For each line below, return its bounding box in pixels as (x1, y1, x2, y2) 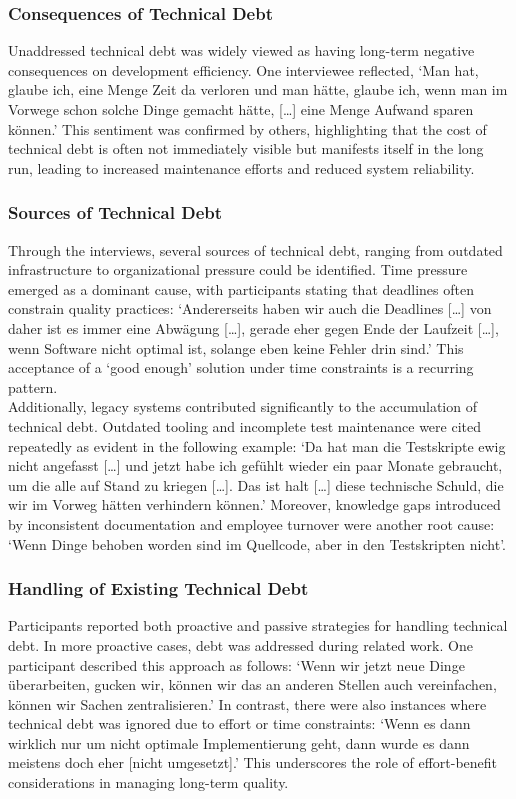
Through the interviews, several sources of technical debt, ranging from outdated (8, 239, 503, 260)
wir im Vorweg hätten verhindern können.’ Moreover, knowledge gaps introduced (8, 494, 501, 515)
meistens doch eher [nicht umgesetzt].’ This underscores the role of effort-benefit (8, 752, 498, 773)
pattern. (8, 376, 58, 397)
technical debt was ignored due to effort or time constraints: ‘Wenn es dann (8, 713, 471, 734)
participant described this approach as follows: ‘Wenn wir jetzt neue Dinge (8, 654, 465, 675)
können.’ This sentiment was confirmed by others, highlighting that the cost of (8, 118, 487, 139)
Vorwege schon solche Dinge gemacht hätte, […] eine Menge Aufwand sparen (8, 99, 474, 119)
